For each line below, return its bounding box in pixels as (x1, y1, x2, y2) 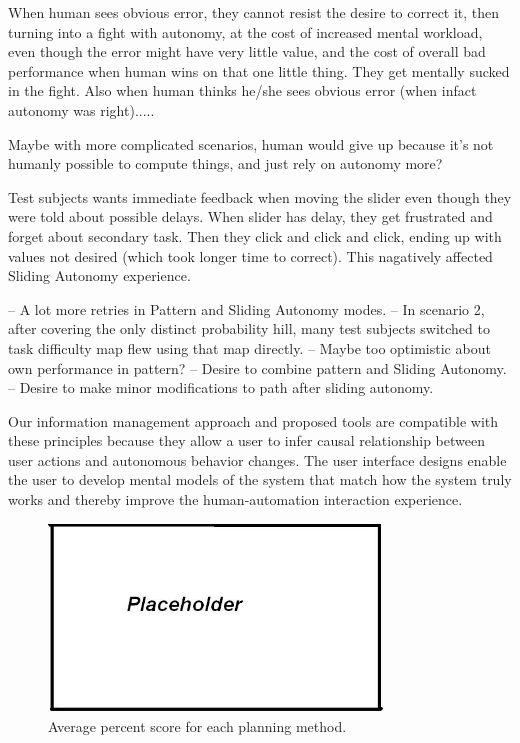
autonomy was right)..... (8, 99, 155, 120)
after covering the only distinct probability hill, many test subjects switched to (8, 318, 490, 339)
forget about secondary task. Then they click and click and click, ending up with (8, 225, 502, 246)
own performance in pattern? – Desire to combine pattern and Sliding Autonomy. (8, 357, 507, 378)
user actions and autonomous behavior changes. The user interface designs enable (8, 449, 507, 470)
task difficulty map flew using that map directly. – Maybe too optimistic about (8, 337, 491, 358)
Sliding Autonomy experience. (8, 265, 191, 286)
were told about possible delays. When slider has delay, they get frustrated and (8, 206, 493, 227)
